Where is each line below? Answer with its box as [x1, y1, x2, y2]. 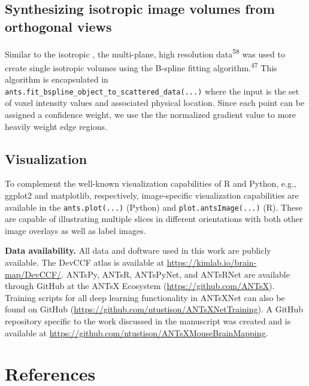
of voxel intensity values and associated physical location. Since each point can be [5, 96, 305, 109]
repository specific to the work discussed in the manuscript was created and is [5, 314, 291, 327]
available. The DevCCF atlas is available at [5, 256, 165, 268]
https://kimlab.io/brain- [166, 256, 257, 268]
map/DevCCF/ [5, 268, 62, 280]
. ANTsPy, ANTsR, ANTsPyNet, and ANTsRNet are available [61, 268, 290, 280]
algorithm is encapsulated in [5, 73, 108, 86]
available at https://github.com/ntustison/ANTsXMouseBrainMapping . [5, 326, 268, 339]
